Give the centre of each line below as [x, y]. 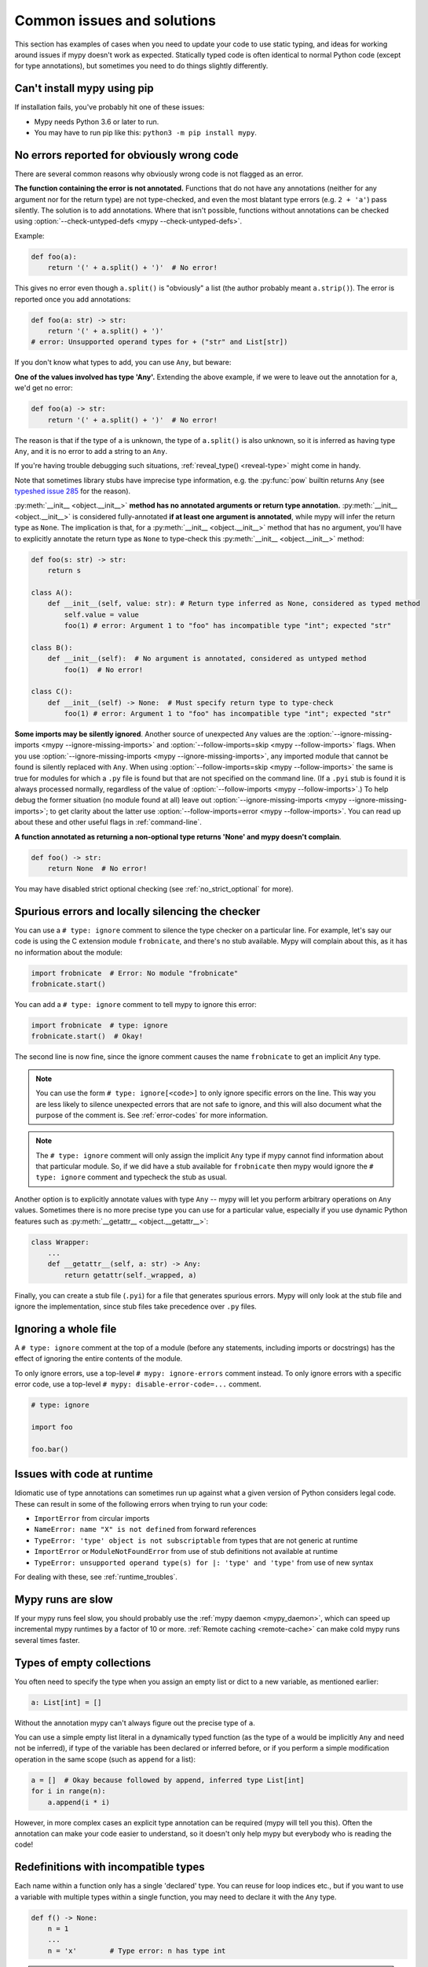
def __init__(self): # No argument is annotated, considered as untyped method [207, 659]
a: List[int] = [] [66, 1702]
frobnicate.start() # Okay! [87, 1036]
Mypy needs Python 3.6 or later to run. [97, 121]
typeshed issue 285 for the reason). [73, 491]
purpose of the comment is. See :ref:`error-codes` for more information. [152, 1115]
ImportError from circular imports [92, 1519]
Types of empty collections [83, 1663]
